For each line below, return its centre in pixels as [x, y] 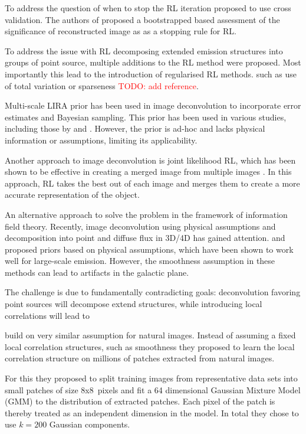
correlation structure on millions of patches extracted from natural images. [140, 358]
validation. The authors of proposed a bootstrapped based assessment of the [142, 19]
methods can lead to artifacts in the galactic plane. [97, 272]
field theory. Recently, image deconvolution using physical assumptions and [140, 226]
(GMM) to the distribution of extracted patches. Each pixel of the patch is [140, 401]
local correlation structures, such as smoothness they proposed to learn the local [150, 346]
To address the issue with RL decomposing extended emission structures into [144, 50]
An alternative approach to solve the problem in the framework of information [146, 214]
